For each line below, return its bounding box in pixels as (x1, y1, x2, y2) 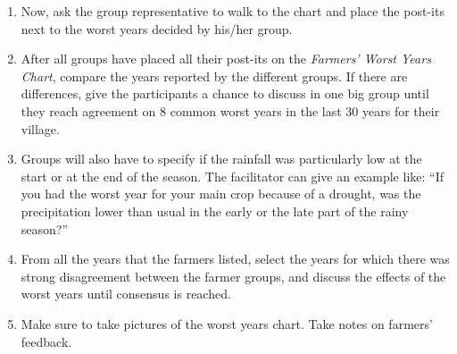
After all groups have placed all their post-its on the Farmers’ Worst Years (21, 49, 431, 68)
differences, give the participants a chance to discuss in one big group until (21, 84, 429, 103)
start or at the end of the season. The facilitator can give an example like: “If (21, 166, 444, 185)
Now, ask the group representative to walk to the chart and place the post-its (21, 2, 445, 20)
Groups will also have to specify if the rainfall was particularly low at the (21, 149, 422, 168)
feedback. (21, 332, 72, 350)
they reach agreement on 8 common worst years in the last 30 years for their (21, 101, 440, 120)
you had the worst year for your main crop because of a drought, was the (21, 184, 421, 203)
